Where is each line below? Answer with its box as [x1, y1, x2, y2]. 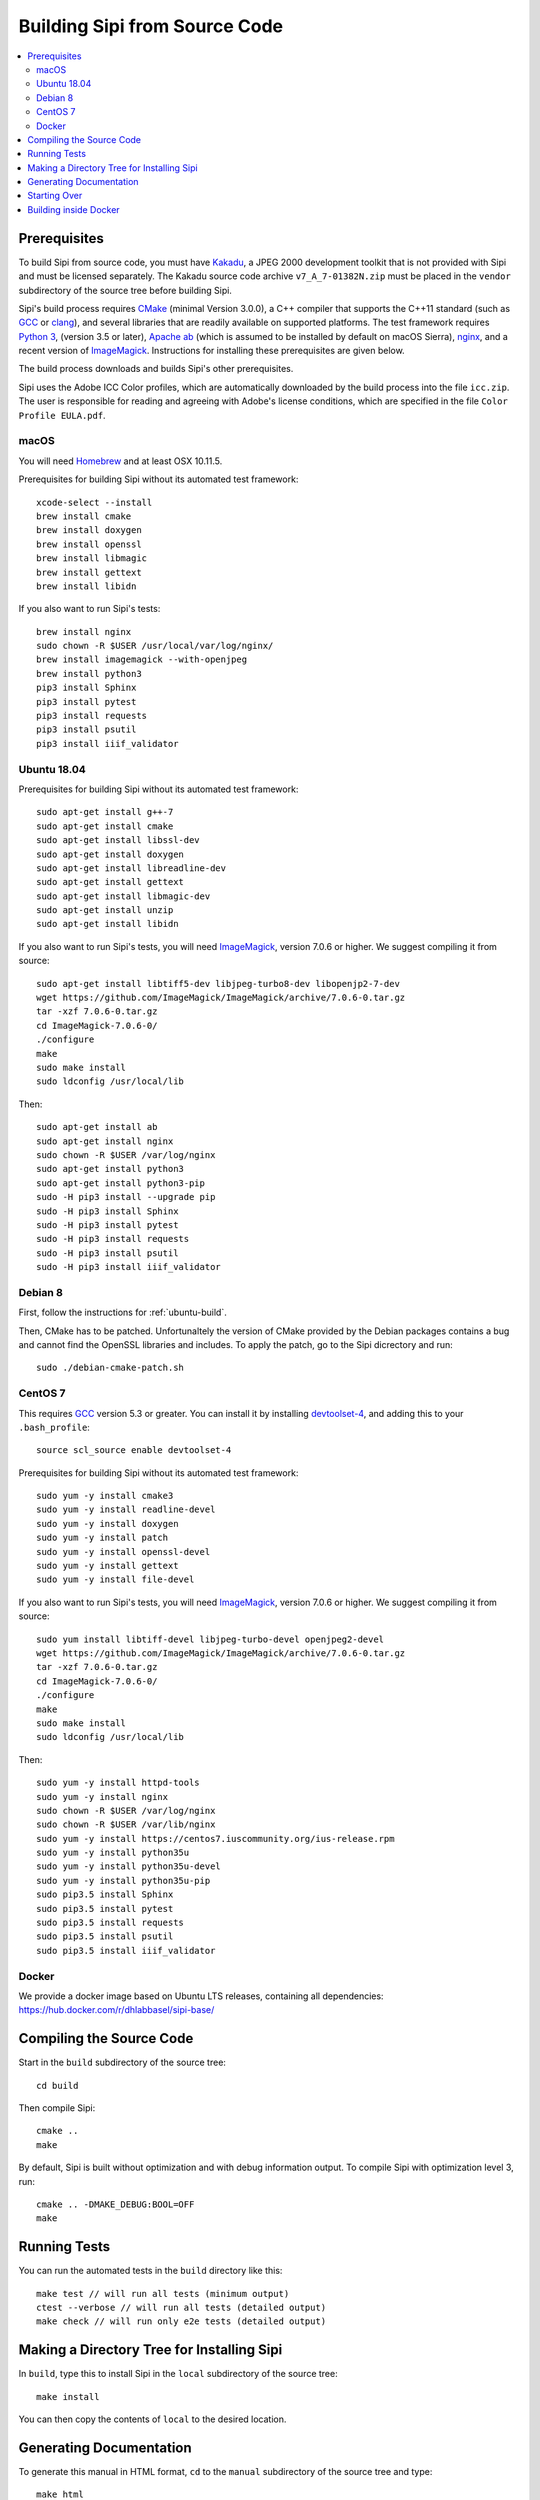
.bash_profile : [18, 1421, 90, 1433]
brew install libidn [36, 580, 137, 592]
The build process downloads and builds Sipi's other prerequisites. [18, 363, 294, 375]
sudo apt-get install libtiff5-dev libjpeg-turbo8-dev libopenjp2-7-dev [36, 978, 400, 989]
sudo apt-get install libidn [36, 918, 179, 930]
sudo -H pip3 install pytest [36, 1219, 179, 1230]
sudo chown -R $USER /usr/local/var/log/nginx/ [36, 640, 274, 652]
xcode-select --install [36, 496, 153, 508]
